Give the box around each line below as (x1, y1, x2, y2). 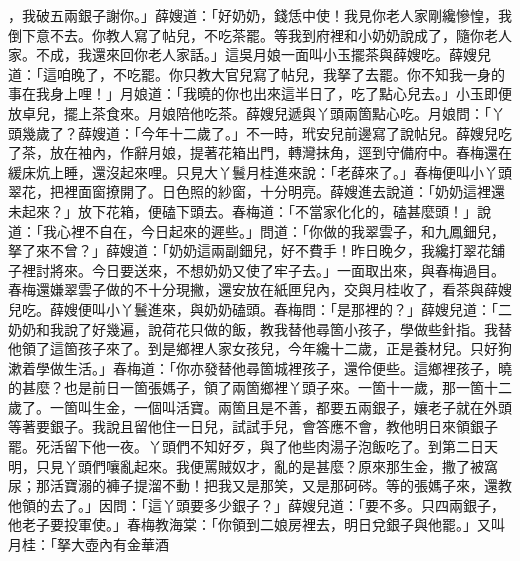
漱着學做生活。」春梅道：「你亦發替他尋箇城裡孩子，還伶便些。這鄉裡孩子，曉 (8, 357, 512, 378)
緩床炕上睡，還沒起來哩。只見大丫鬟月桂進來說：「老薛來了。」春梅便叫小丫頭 (8, 161, 512, 182)
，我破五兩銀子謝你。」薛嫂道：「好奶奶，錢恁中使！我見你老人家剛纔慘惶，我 (8, 5, 512, 25)
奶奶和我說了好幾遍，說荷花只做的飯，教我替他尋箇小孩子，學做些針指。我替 (8, 318, 512, 339)
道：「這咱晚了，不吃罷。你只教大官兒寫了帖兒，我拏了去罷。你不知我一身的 (8, 63, 505, 84)
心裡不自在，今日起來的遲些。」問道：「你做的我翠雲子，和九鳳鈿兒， (56, 220, 505, 241)
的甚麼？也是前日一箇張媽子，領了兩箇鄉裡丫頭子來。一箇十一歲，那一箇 (8, 377, 484, 398)
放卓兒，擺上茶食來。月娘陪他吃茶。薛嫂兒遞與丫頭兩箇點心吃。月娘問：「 (8, 102, 491, 123)
